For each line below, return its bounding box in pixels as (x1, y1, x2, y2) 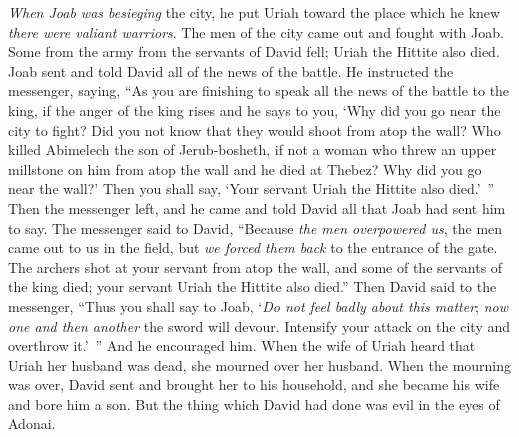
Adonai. (8, 413, 56, 434)
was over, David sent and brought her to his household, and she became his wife (8, 374, 500, 395)
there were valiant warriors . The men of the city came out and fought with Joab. (8, 21, 504, 42)
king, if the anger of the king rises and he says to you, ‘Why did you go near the (8, 99, 501, 120)
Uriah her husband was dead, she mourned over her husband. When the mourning (8, 354, 512, 375)
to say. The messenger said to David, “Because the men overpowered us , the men (8, 217, 503, 238)
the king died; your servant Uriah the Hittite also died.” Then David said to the (8, 276, 497, 297)
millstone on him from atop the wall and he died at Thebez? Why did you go (8, 158, 482, 179)
